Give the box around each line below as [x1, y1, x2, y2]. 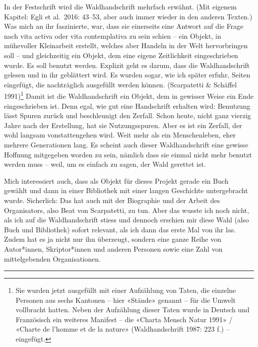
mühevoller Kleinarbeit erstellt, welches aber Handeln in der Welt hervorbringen [4, 40, 248, 51]
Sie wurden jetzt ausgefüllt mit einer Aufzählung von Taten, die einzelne [15, 285, 236, 295]
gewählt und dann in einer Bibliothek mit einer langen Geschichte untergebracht [4, 185, 248, 196]
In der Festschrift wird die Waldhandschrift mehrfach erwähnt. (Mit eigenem [4, 1, 237, 11]
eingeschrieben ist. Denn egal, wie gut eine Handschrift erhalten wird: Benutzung [4, 100, 251, 111]
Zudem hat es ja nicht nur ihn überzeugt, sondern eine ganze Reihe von [4, 234, 221, 244]
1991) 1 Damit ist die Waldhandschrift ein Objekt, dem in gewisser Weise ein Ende [4, 89, 254, 101]
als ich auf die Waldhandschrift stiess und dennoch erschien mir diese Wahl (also [4, 214, 249, 225]
